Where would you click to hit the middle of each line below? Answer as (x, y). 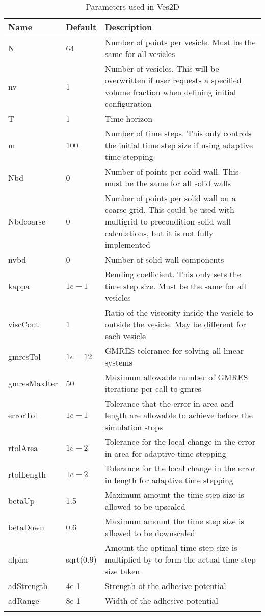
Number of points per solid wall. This (172, 171)
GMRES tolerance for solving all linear (174, 351)
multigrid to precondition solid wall (168, 221)
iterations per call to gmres (153, 389)
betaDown (26, 527)
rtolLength (27, 474)
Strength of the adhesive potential (165, 586)
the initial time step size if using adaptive (179, 145)
